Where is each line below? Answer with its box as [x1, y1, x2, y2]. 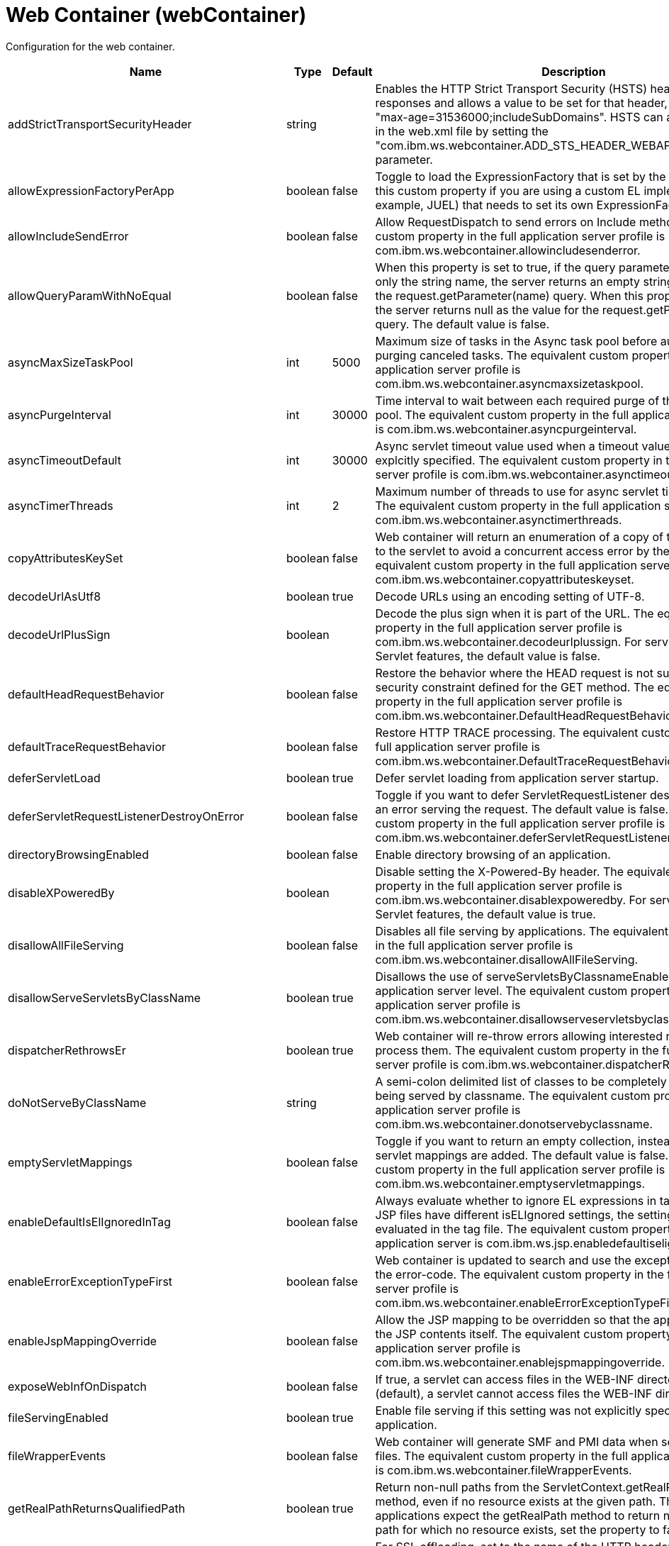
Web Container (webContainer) [6, 3, 307, 27]
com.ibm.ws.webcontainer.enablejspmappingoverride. [375, 1355, 665, 1369]
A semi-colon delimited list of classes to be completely [375, 1074, 667, 1089]
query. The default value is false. [375, 316, 550, 331]
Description [541, 64, 606, 79]
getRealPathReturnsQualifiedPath [8, 1501, 186, 1516]
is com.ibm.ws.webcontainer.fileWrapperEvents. [375, 1462, 632, 1477]
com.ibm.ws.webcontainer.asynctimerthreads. [375, 512, 622, 527]
